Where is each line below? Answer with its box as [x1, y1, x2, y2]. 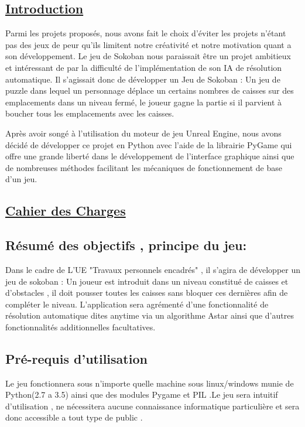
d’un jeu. [5, 173, 37, 185]
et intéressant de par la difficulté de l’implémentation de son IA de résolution [5, 61, 282, 73]
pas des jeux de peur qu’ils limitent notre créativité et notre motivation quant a [5, 38, 292, 50]
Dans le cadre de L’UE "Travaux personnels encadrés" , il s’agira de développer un [5, 263, 300, 275]
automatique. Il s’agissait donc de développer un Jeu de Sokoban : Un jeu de [5, 73, 280, 85]
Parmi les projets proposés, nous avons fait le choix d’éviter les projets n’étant [5, 27, 286, 39]
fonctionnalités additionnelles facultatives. [5, 320, 156, 333]
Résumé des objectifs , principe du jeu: [5, 236, 247, 254]
